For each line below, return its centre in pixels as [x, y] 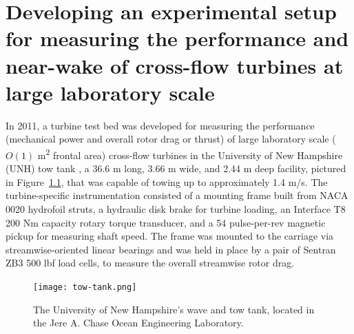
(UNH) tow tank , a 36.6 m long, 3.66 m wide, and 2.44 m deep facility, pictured [176, 168]
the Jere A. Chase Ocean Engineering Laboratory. [138, 323]
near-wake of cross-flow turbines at [175, 65]
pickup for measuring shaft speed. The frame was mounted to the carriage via [170, 236]
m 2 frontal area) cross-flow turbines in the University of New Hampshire [190, 154]
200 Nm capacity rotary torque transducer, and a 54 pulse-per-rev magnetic [166, 222]
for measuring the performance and [177, 38]
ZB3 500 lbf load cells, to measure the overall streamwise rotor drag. [150, 263]
